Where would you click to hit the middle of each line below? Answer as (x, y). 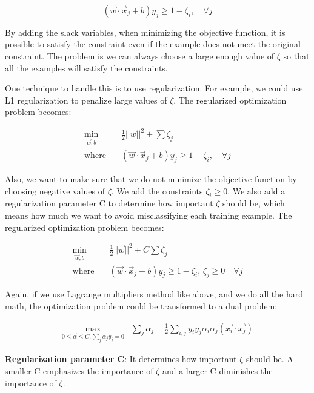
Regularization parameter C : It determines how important (121, 359)
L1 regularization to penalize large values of (86, 100)
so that (296, 55)
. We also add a (256, 190)
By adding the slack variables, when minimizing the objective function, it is (145, 32)
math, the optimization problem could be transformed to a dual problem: (141, 306)
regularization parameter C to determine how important (109, 203)
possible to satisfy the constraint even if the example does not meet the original (153, 44)
